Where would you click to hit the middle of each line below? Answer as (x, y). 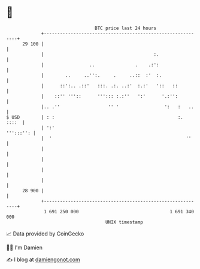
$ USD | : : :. (95, 117)
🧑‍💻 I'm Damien (25, 247)
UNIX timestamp (124, 222)
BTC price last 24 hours (126, 28)
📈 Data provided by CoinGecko (45, 234)
